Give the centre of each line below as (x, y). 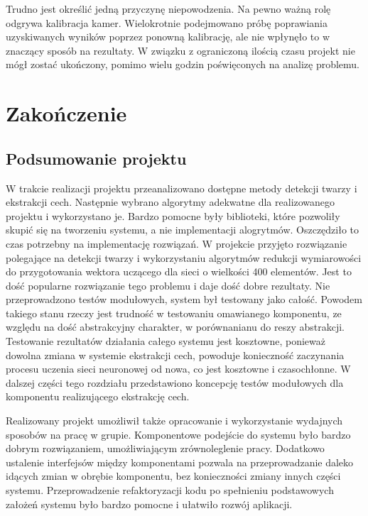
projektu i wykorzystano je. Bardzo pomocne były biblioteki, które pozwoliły (173, 215)
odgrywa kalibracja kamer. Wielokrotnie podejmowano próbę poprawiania (167, 22)
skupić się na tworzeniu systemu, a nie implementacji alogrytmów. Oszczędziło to (183, 230)
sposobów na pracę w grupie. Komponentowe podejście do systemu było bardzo (178, 434)
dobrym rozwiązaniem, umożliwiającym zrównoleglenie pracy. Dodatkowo (165, 448)
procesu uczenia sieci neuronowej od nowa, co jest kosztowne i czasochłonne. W (178, 369)
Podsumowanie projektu (96, 158)
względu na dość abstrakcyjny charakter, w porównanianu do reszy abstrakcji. (175, 327)
